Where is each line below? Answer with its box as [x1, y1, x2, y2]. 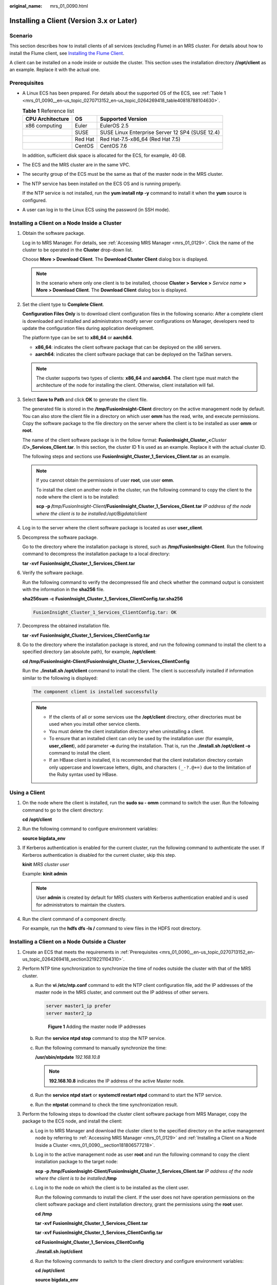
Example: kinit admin [22, 871, 68, 877]
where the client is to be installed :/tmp [35, 1175, 117, 1182]
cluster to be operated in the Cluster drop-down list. [22, 247, 133, 253]
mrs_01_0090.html [50, 3, 88, 9]
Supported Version [100, 115, 147, 122]
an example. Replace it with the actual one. [9, 67, 100, 73]
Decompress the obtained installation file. [22, 622, 110, 629]
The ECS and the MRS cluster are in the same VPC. [22, 162, 131, 168]
